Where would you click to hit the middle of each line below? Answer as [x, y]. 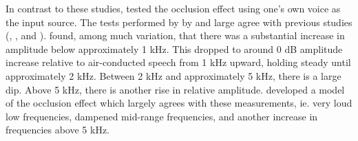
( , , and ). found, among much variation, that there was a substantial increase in [175, 35]
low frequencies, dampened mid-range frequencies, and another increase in [162, 116]
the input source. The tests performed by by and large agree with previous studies [179, 22]
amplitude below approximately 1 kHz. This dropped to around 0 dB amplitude [174, 48]
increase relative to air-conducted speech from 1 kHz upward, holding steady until [178, 62]
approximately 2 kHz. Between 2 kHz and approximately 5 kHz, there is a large [173, 75]
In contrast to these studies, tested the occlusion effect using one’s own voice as [173, 8]
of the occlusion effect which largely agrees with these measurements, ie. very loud [179, 103]
